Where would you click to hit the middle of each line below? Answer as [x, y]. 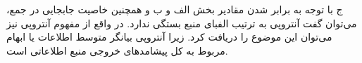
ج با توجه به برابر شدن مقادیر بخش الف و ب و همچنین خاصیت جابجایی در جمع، [175, 9]
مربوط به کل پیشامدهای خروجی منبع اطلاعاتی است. [117, 50]
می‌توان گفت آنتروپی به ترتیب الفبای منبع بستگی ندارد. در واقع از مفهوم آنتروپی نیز [182, 23]
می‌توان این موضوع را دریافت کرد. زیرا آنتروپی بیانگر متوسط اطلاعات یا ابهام [169, 37]
